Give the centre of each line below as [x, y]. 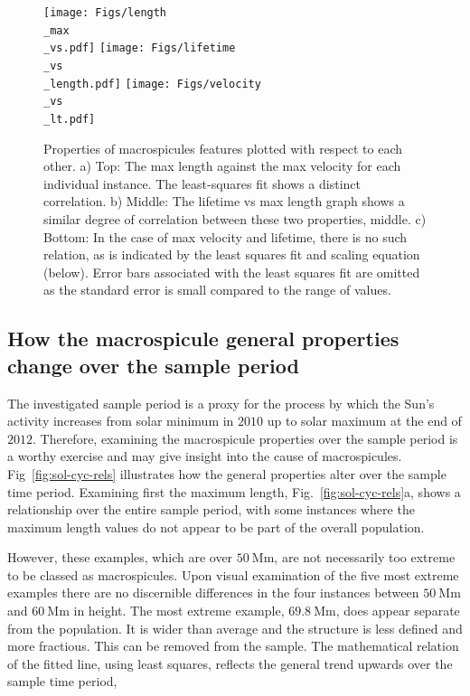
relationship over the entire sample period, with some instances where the [211, 509]
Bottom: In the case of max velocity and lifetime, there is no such [226, 236]
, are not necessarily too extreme [365, 557]
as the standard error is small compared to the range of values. [217, 290]
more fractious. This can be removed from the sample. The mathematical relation [233, 646]
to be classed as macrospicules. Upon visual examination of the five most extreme [233, 574]
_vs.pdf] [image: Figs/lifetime [140, 48]
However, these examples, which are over [120, 557]
